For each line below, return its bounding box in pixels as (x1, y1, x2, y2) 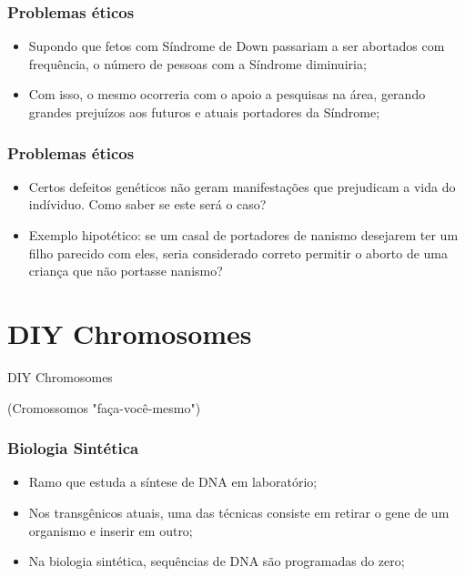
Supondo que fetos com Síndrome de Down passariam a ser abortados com (28, 36, 445, 56)
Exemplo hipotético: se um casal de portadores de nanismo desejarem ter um (28, 226, 459, 244)
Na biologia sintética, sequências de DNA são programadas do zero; (28, 551, 405, 571)
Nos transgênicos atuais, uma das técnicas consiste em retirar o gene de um (28, 502, 450, 521)
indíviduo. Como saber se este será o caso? (28, 195, 267, 214)
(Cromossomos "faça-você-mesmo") (7, 398, 201, 417)
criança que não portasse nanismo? (28, 261, 223, 280)
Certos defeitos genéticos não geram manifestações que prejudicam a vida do (28, 177, 456, 196)
